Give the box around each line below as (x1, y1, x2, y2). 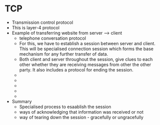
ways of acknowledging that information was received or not (19, 109, 144, 115)
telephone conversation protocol (19, 35, 86, 41)
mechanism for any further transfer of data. (19, 51, 108, 57)
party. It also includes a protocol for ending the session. (19, 66, 134, 72)
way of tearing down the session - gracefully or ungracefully (19, 114, 144, 120)
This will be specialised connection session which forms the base (19, 46, 154, 52)
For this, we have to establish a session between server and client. (19, 40, 156, 46)
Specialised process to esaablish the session (19, 104, 111, 110)
